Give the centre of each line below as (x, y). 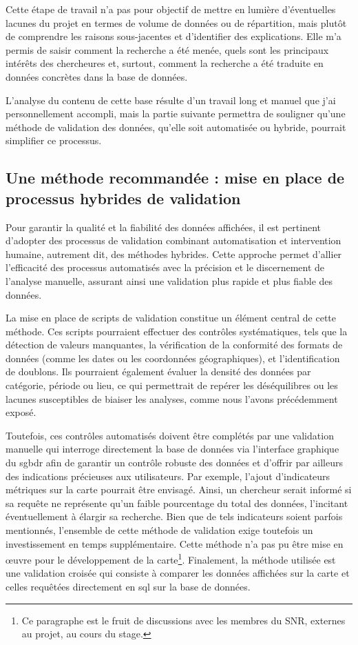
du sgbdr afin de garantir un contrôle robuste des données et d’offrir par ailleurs (175, 463)
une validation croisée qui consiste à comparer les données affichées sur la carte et (178, 573)
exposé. (21, 412)
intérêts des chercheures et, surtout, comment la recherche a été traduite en (165, 63)
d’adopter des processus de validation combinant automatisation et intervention (173, 240)
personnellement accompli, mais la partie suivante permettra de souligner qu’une (176, 113)
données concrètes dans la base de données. (97, 76)
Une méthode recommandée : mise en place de (175, 178)
